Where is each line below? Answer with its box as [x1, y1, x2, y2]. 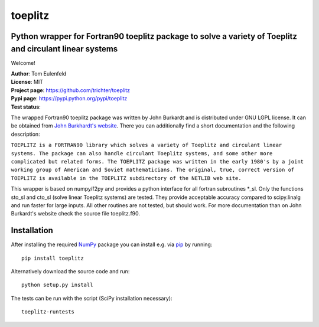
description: [11, 130, 41, 138]
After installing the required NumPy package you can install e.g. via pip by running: [11, 241, 213, 248]
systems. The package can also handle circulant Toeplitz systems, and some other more [11, 150, 273, 156]
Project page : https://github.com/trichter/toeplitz [11, 86, 130, 94]
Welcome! [11, 59, 35, 66]
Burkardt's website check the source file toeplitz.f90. [11, 210, 141, 217]
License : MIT [11, 79, 44, 86]
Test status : [11, 103, 41, 110]
